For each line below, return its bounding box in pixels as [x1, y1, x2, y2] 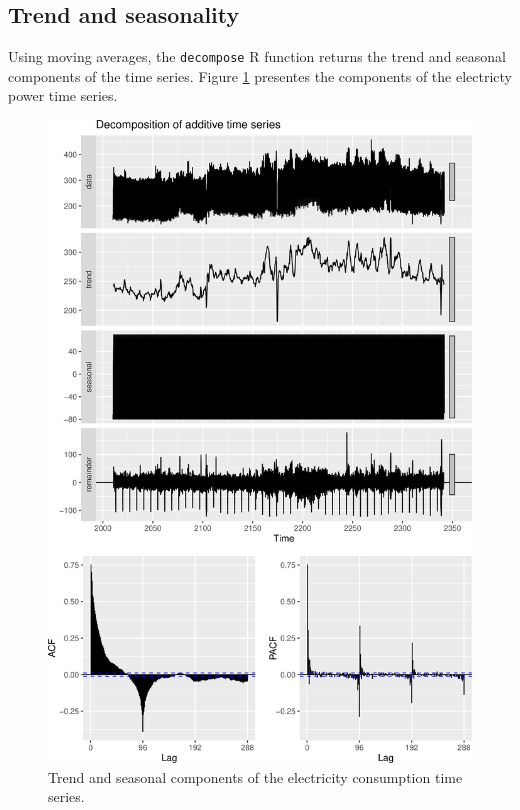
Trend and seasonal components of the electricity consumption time [48, 766, 463, 787]
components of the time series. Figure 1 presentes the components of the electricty [8, 65, 512, 86]
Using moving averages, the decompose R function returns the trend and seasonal [8, 46, 507, 67]
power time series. [8, 85, 118, 106]
